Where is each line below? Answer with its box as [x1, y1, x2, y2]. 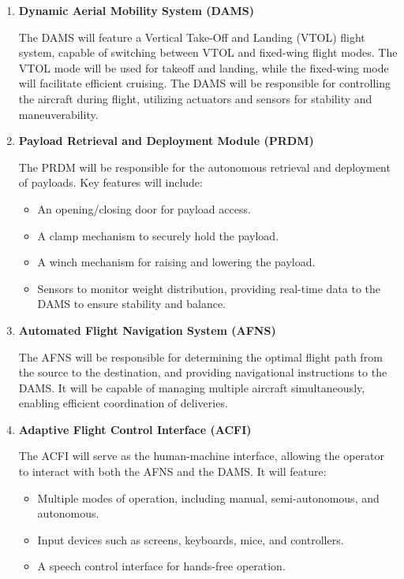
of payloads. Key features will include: [18, 174, 203, 191]
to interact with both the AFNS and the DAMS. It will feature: [18, 463, 327, 480]
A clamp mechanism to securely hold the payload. [37, 227, 279, 243]
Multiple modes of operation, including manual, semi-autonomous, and [37, 489, 380, 506]
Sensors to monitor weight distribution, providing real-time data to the [37, 280, 381, 296]
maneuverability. [18, 106, 99, 122]
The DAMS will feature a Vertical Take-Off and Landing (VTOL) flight [18, 28, 365, 45]
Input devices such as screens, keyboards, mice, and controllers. [37, 531, 344, 547]
